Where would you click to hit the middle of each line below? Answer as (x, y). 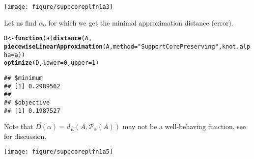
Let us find (20, 22)
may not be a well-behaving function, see (184, 126)
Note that (19, 126)
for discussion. (25, 136)
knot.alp (236, 46)
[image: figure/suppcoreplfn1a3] (58, 7)
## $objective (27, 102)
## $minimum (23, 78)
